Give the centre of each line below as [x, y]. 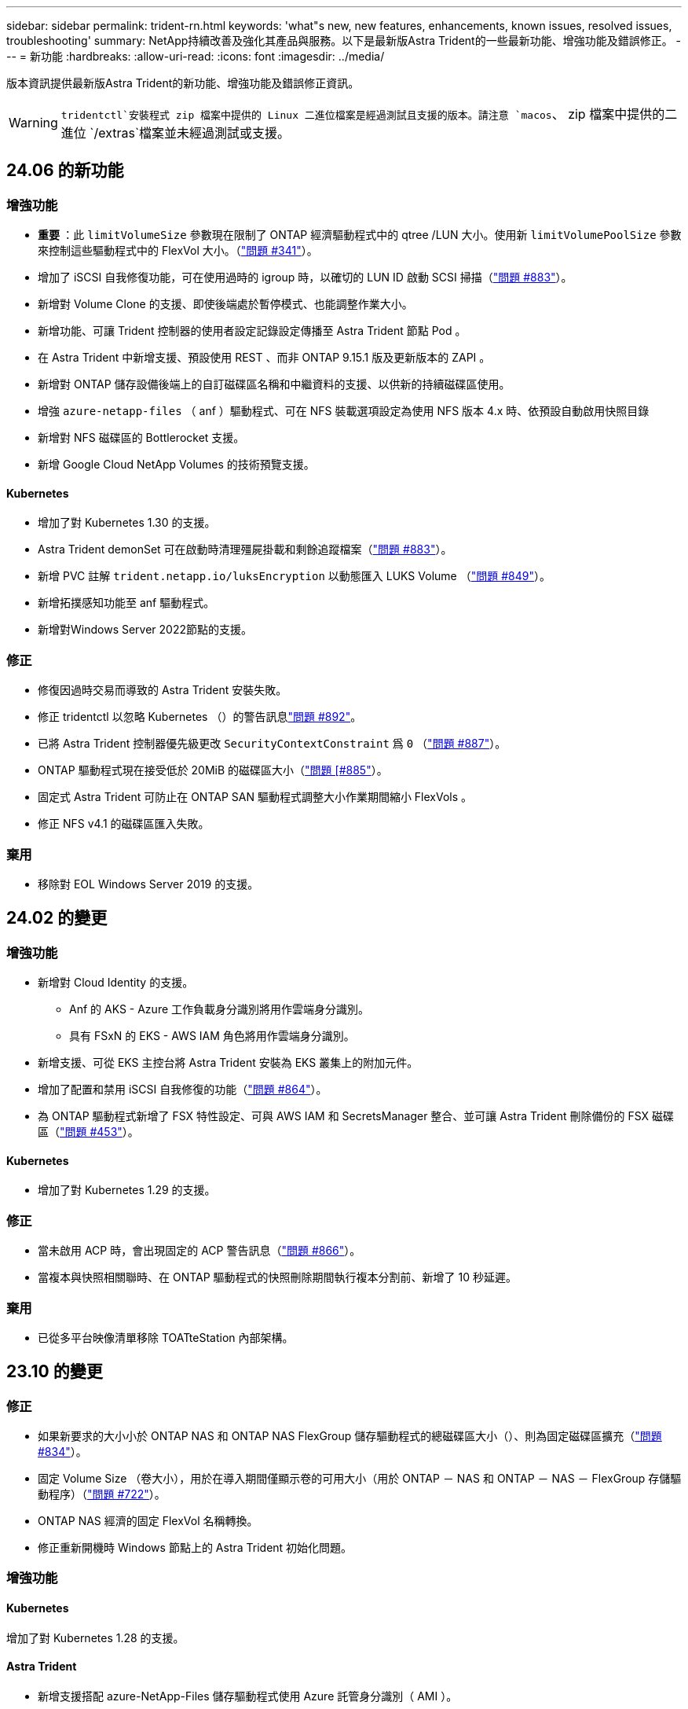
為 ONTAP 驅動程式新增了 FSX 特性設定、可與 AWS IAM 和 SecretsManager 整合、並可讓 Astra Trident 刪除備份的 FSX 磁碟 [356, 1116]
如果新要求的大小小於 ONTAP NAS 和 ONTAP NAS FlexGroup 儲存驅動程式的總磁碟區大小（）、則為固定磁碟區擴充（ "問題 [350, 1436]
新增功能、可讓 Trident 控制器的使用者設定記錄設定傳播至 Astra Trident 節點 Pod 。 [252, 331]
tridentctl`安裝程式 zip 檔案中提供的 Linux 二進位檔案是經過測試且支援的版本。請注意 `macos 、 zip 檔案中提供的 [363, 114]
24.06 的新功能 [65, 171]
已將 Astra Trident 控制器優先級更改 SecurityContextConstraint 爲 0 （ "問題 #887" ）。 [272, 744]
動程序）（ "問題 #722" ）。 [102, 1494]
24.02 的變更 [57, 918]
